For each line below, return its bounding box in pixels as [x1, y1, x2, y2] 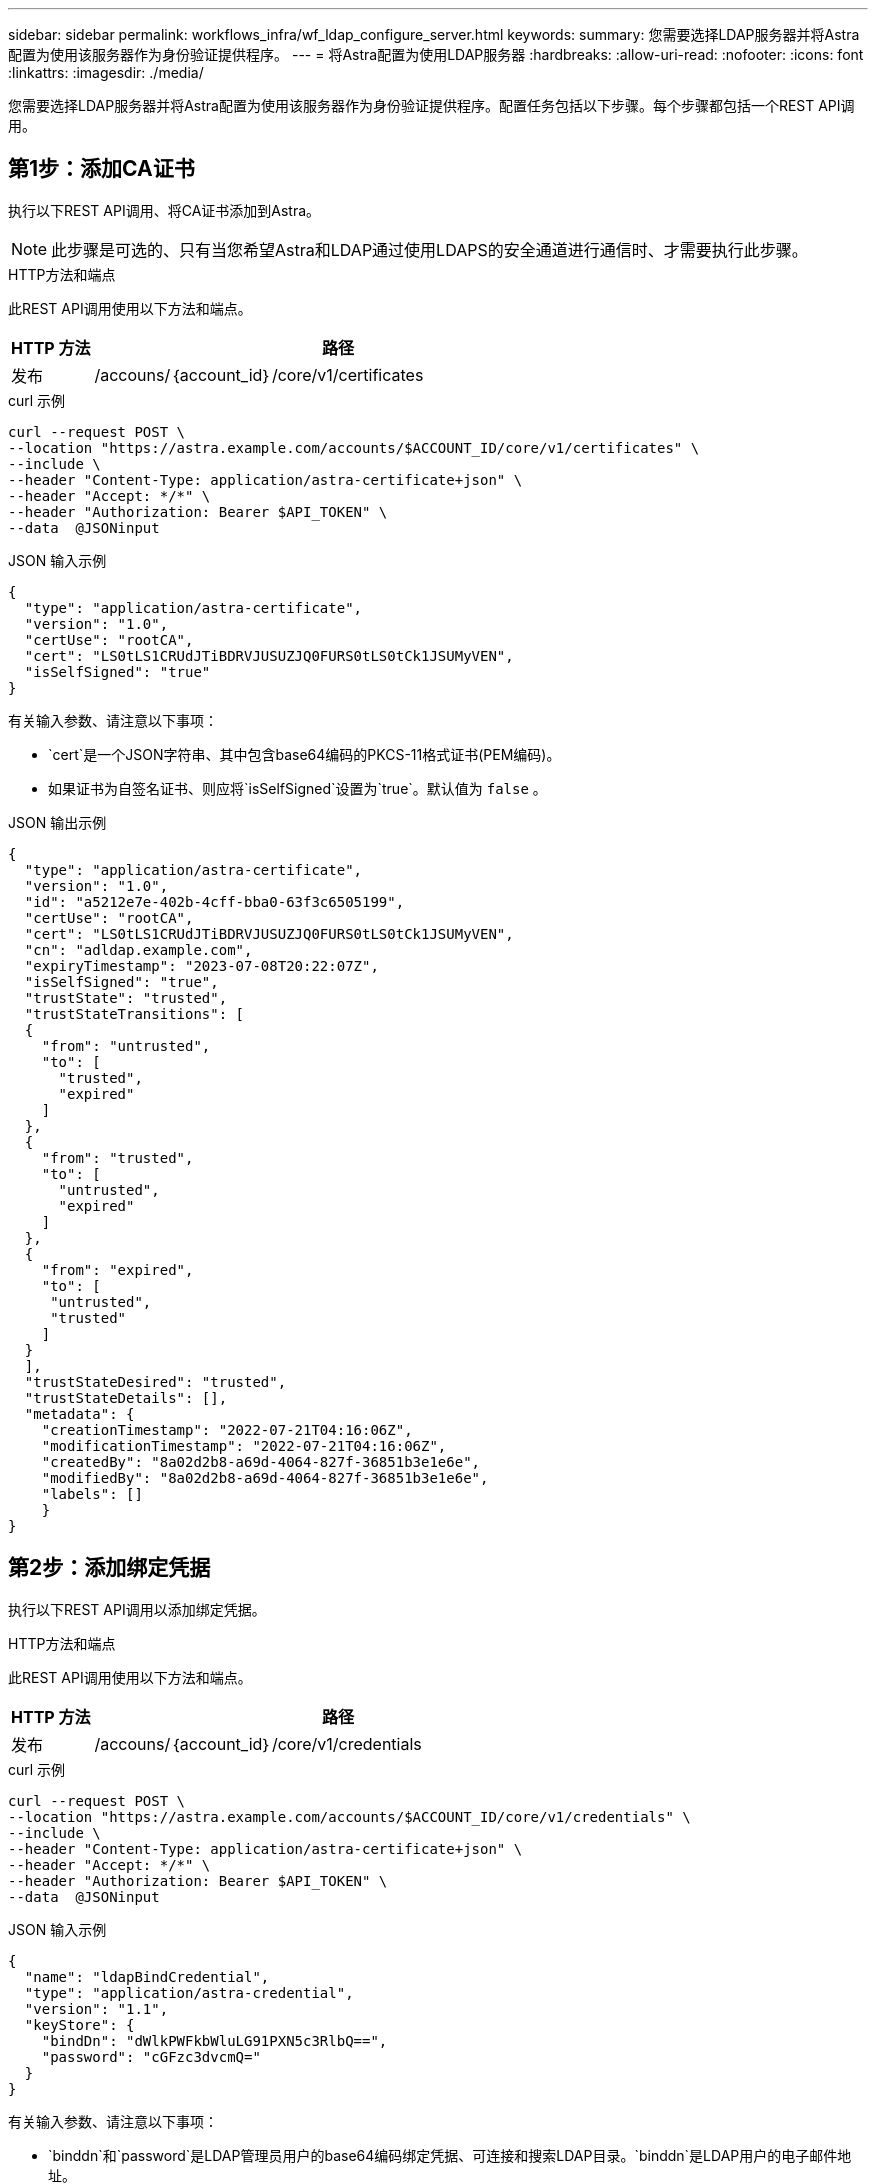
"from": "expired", [41, 1261, 194, 1278]
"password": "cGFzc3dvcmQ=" [41, 2048, 261, 2065]
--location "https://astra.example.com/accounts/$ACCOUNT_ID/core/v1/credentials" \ [8, 1808, 691, 1825]
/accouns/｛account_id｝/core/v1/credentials [94, 1733, 422, 1754]
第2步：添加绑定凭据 [8, 1555, 211, 1581]
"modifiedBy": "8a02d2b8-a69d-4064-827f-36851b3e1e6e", [41, 1469, 489, 1486]
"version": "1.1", [24, 2000, 169, 2017]
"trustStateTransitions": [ [24, 1005, 245, 1022]
